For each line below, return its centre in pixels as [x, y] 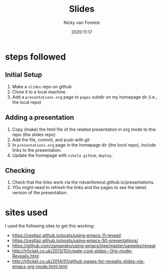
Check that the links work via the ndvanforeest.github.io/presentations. [83, 182]
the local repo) [27, 102]
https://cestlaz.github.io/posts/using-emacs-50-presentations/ [75, 241]
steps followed [36, 57]
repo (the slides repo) [34, 134]
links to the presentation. [37, 150]
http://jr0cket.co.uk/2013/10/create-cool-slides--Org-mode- [72, 251]
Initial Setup [24, 75]
